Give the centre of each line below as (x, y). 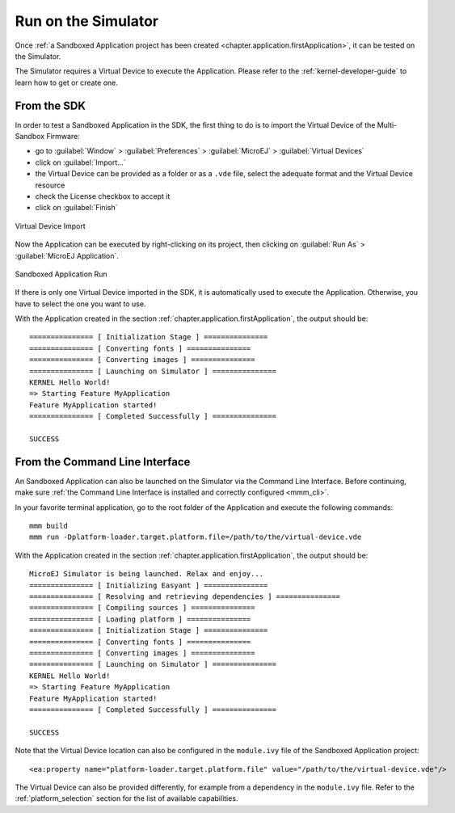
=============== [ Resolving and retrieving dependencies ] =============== (185, 597)
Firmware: (63, 137)
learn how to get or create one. (67, 82)
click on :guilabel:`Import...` (80, 162)
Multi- (387, 124)
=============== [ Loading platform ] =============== (140, 619)
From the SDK (51, 105)
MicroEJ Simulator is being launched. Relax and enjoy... (147, 574)
